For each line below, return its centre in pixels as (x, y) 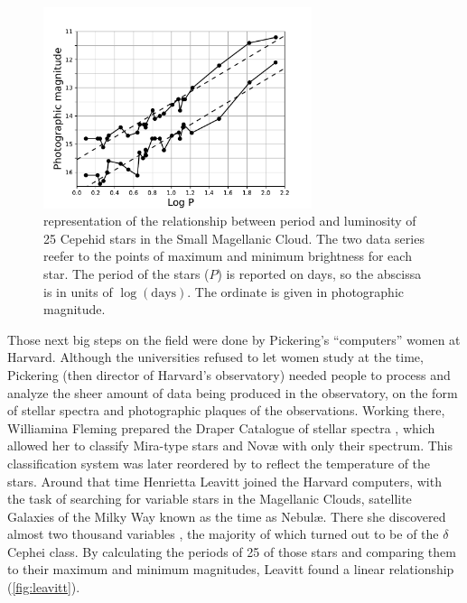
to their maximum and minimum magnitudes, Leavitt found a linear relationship (231, 569)
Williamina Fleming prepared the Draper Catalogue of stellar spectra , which (221, 427)
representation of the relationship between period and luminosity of (230, 221)
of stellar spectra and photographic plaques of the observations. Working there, (226, 410)
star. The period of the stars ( (126, 273)
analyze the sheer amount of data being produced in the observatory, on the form (233, 392)
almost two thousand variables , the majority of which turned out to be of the (223, 534)
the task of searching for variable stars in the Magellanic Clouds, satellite (210, 499)
